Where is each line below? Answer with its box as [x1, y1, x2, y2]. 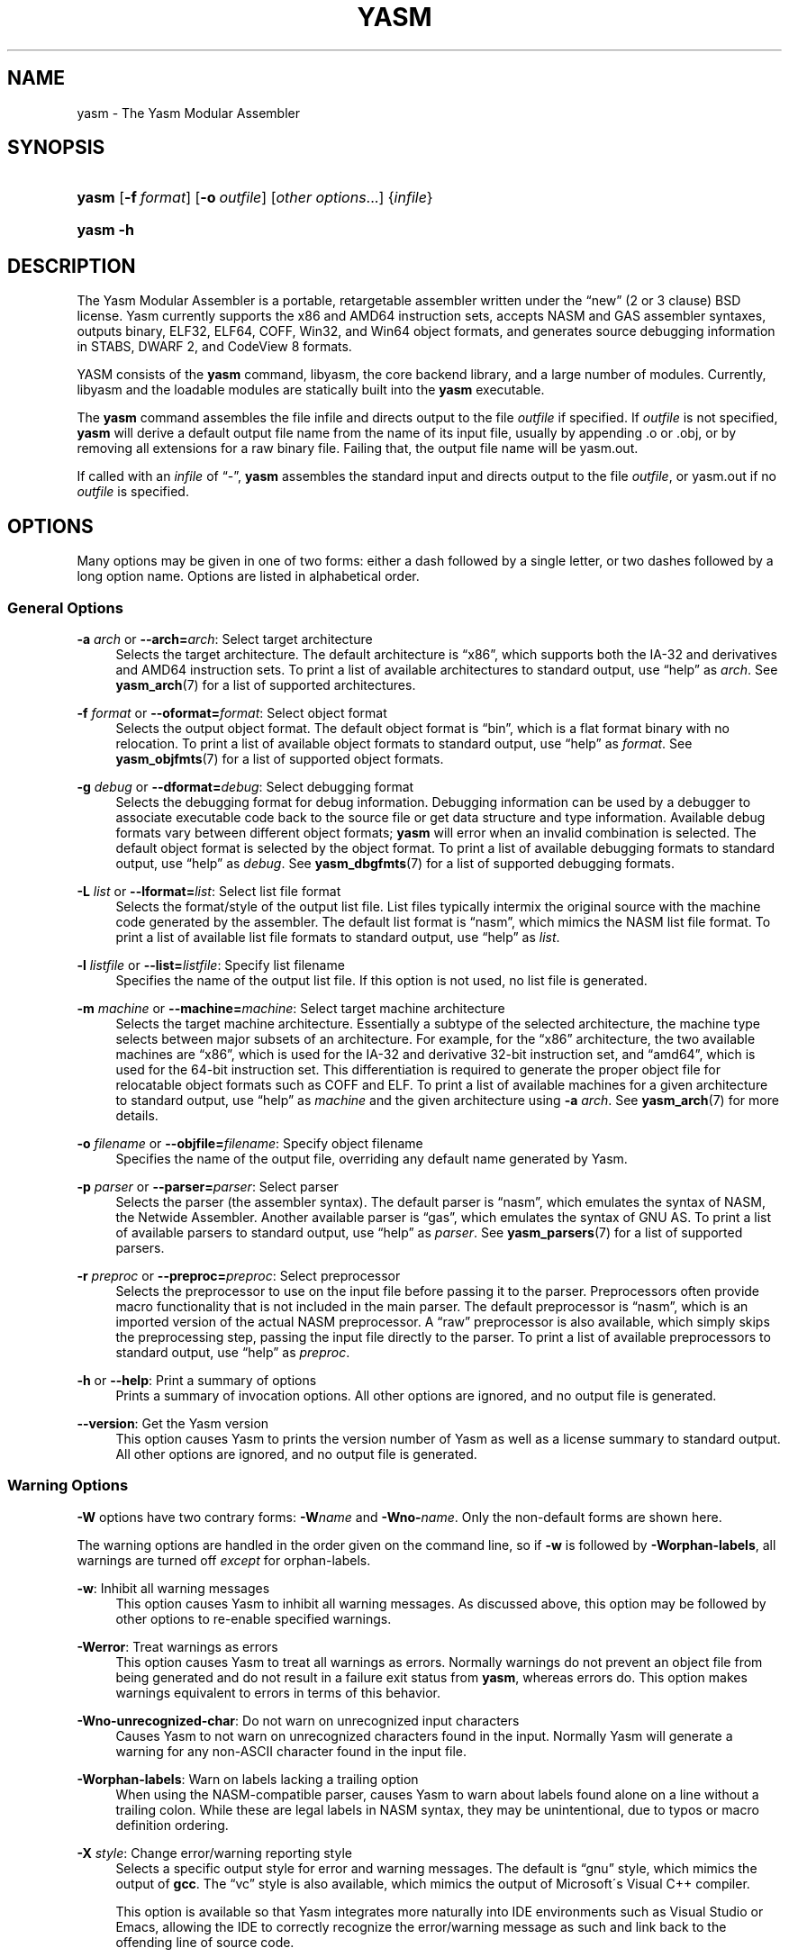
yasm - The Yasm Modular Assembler [77, 104, 301, 121]
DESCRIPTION [7, 254, 136, 277]
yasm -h [77, 221, 134, 240]
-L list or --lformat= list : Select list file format [77, 883, 341, 899]
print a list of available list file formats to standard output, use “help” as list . [115, 929, 560, 945]
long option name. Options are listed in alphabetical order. [77, 568, 420, 584]
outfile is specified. [77, 484, 189, 500]
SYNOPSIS [7, 136, 105, 159]
